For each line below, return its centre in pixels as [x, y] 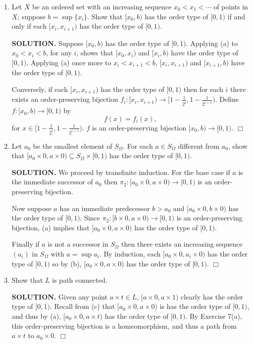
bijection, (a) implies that [51, 227]
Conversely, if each [40, 89]
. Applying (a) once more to [69, 62]
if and [236, 16]
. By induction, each [130, 254]
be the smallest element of [73, 146]
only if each [29, 26]
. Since [90, 218]
